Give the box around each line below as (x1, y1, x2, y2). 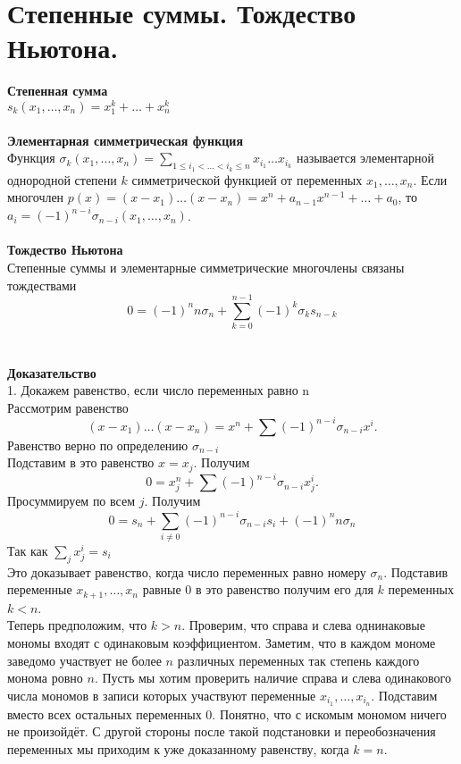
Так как (7, 541, 48, 559)
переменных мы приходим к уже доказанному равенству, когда (7, 739, 349, 758)
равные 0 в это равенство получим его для (142, 580, 373, 599)
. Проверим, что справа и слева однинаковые (181, 616, 425, 634)
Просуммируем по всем (7, 491, 136, 510)
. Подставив (383, 562, 448, 581)
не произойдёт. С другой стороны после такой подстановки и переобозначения (7, 722, 436, 741)
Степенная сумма (7, 81, 108, 100)
